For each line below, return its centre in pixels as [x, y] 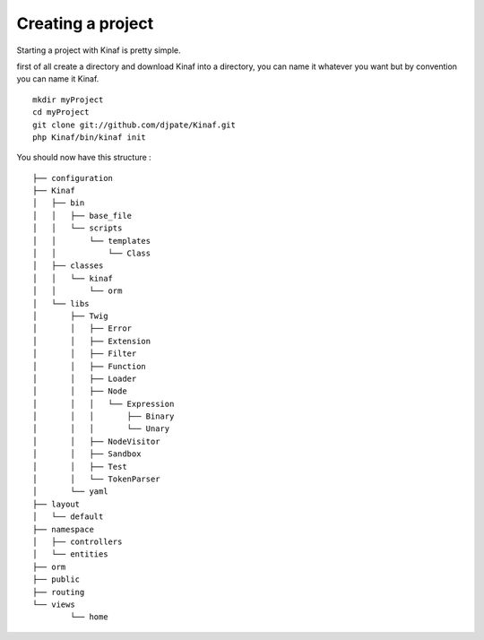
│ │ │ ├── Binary [104, 416]
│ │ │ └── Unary [101, 429]
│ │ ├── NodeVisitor [96, 441]
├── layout [56, 504]
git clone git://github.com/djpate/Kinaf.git [134, 125]
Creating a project [85, 23]
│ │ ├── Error [82, 329]
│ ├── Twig [70, 316]
